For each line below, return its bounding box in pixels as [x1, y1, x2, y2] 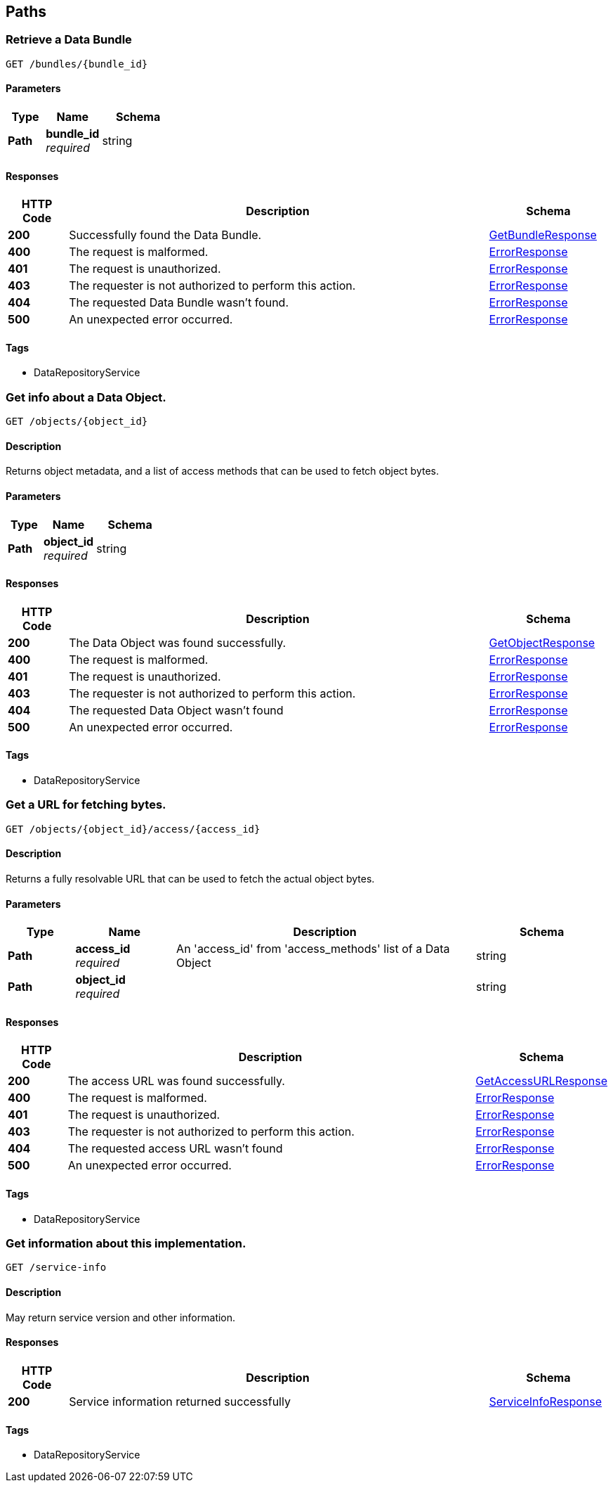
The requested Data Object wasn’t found [69, 703, 284, 717]
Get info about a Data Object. [6, 390, 166, 404]
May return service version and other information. [6, 1311, 236, 1323]
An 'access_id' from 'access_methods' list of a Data [176, 942, 450, 956]
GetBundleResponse [489, 228, 597, 243]
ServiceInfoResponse [489, 1394, 602, 1409]
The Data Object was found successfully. [69, 635, 286, 650]
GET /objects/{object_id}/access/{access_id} [6, 823, 261, 835]
